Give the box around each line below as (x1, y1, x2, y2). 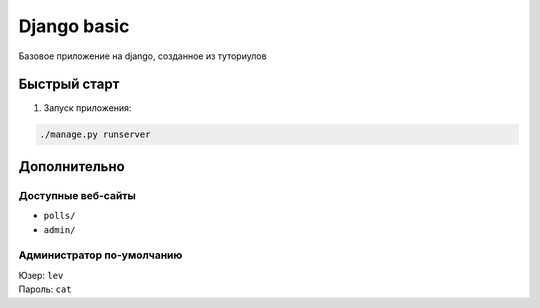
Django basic (18, 15, 130, 37)
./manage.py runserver (39, 129, 151, 140)
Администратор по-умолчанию (18, 248, 183, 262)
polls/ (43, 210, 76, 222)
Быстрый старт (18, 76, 120, 93)
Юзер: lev (18, 269, 64, 281)
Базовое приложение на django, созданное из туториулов (18, 50, 267, 62)
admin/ (43, 224, 76, 235)
